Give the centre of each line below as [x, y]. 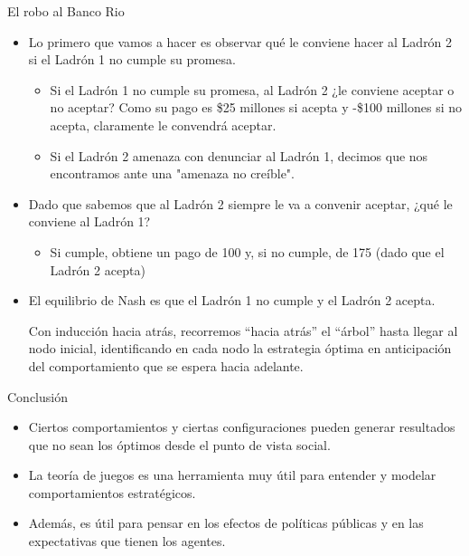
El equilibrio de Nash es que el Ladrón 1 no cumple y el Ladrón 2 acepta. [232, 300]
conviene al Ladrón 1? [89, 221]
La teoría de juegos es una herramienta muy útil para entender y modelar [232, 475]
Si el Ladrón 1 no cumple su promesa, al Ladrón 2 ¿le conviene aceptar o [252, 89]
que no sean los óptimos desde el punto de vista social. [179, 444]
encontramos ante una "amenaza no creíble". [172, 173]
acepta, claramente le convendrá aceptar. [163, 125]
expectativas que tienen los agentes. [127, 541]
